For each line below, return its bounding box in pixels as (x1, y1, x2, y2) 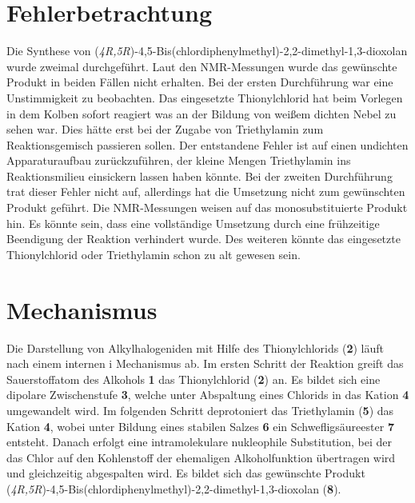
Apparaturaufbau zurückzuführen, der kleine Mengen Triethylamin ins (6, 152, 351, 169)
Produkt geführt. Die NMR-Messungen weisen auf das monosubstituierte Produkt (6, 199, 408, 216)
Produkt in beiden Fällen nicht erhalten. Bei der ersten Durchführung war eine (6, 74, 393, 90)
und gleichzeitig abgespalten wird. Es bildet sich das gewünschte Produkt (6, 465, 365, 481)
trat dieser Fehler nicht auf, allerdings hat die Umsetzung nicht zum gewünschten (6, 183, 405, 200)
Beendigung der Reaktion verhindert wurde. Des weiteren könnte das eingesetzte (6, 230, 401, 247)
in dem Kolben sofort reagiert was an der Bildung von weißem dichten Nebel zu (6, 105, 397, 122)
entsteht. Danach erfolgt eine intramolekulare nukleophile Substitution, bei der (6, 433, 393, 450)
